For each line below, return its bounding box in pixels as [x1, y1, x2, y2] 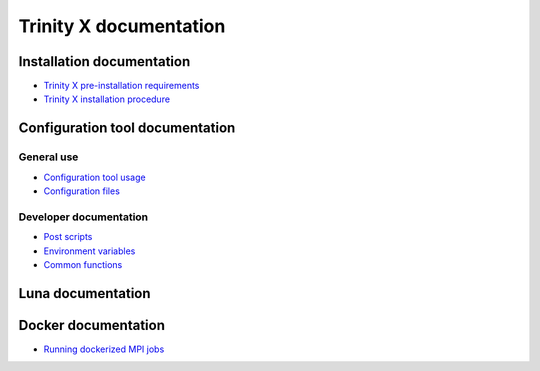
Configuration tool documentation [18, 120, 236, 137]
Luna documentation [18, 285, 151, 302]
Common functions [43, 258, 123, 270]
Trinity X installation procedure [43, 93, 170, 105]
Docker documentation [18, 316, 165, 334]
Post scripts [43, 231, 93, 243]
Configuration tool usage [43, 171, 146, 183]
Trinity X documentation [18, 15, 226, 37]
